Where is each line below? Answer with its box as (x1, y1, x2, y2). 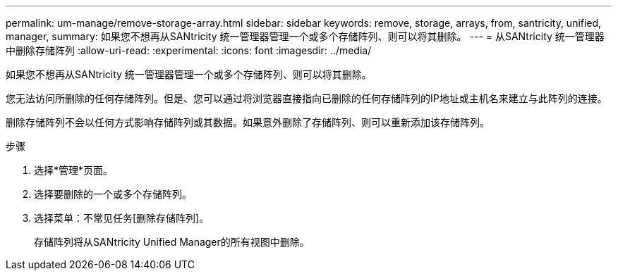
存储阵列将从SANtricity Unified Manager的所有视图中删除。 (34, 236, 310, 248)
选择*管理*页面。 (34, 164, 114, 176)
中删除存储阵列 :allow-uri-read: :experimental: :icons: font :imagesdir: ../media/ (6, 44, 372, 56)
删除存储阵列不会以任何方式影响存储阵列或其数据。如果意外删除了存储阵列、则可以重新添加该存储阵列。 (6, 116, 490, 128)
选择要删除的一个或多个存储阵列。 (34, 188, 192, 200)
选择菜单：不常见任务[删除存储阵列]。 (34, 212, 210, 224)
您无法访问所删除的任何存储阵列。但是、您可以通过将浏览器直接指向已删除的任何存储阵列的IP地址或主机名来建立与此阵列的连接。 (6, 92, 607, 104)
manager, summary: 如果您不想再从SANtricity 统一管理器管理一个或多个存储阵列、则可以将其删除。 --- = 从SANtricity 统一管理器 (6, 30, 605, 42)
